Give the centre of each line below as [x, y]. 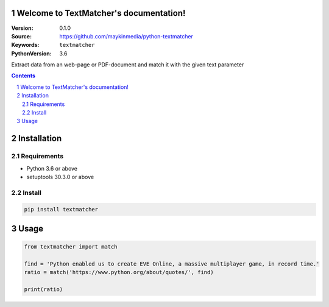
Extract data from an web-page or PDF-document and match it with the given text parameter [128, 65]
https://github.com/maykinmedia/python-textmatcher [126, 36]
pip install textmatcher [61, 209]
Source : [22, 36]
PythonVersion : [31, 53]
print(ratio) [44, 290]
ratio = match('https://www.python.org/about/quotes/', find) [119, 272]
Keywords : [25, 45]
